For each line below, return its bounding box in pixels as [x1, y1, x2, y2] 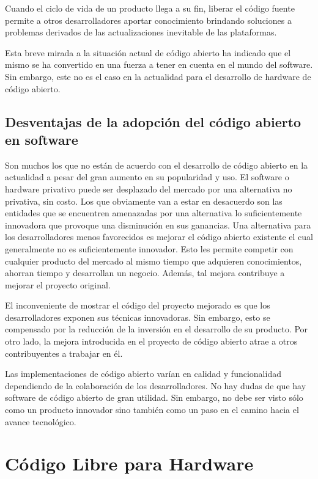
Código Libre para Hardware [5, 451, 254, 476]
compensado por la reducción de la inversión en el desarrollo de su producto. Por [5, 323, 308, 335]
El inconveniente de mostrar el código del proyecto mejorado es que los [5, 299, 270, 312]
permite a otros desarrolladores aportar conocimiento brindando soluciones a [5, 13, 292, 26]
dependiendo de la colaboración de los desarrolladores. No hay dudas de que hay [5, 379, 306, 392]
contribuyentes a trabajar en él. [5, 346, 123, 359]
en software [5, 130, 78, 148]
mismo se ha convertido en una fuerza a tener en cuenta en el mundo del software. [5, 58, 313, 71]
